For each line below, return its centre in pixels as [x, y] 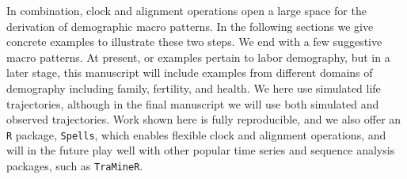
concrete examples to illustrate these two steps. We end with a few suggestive [194, 42]
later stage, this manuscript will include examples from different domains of [190, 72]
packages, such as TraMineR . [75, 166]
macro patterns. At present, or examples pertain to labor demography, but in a [198, 57]
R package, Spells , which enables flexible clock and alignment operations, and [196, 134]
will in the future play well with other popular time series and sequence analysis [201, 150]
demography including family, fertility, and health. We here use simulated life [194, 88]
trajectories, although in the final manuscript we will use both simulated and [193, 103]
